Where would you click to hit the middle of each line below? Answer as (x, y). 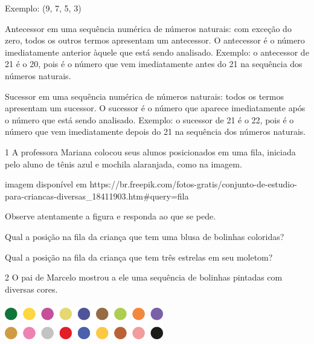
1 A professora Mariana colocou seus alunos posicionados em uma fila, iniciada (150, 151)
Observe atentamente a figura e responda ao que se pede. (111, 216)
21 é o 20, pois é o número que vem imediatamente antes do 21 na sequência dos (154, 64)
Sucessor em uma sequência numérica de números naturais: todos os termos (144, 96)
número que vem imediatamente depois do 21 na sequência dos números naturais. (155, 131)
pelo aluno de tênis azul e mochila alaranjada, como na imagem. (123, 164)
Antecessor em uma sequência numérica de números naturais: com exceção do (148, 28)
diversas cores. (31, 289)
